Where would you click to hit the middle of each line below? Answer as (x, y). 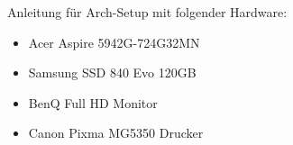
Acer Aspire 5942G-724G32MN (114, 42)
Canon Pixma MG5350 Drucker (116, 133)
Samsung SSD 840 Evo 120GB (112, 72)
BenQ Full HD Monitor (93, 102)
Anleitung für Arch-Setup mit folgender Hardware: (147, 12)
